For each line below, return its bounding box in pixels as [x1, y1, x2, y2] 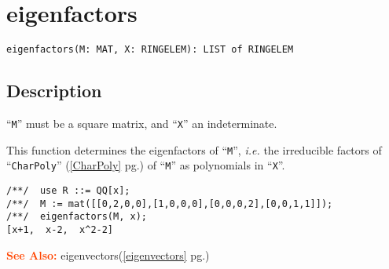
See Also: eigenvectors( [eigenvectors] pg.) [6, 246, 210, 263]
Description [6, 78, 102, 103]
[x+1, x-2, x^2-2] [6, 224, 114, 235]
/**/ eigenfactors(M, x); [6, 211, 147, 223]
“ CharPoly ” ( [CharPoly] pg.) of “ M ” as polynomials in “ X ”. [6, 157, 285, 173]
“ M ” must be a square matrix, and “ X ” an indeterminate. [6, 115, 277, 131]
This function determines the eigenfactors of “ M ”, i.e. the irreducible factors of [6, 141, 382, 158]
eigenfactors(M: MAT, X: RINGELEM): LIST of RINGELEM [6, 44, 294, 56]
